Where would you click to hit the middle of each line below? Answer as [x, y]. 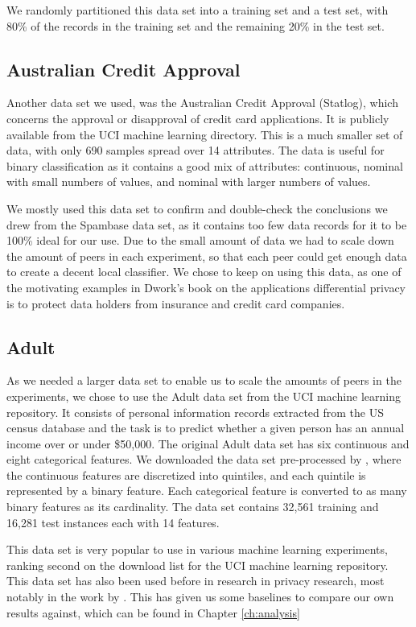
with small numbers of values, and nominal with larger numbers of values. [189, 181]
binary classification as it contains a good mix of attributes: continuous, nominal [205, 165]
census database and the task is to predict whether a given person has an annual [206, 428]
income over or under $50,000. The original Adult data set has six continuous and [208, 443]
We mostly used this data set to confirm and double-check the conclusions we [197, 208]
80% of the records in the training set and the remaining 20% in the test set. [196, 25]
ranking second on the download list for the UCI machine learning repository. [198, 565]
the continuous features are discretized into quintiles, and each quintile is [186, 474]
